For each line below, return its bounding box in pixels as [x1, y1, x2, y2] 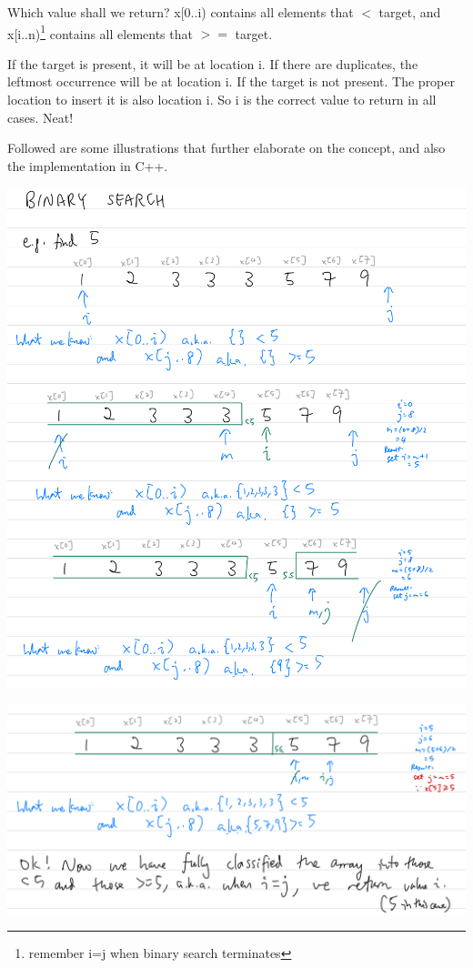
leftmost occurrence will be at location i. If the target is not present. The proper [7, 72, 456, 91]
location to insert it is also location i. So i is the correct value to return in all [7, 90, 437, 109]
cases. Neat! [7, 107, 74, 126]
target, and [378, 3, 441, 21]
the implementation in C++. [7, 156, 168, 175]
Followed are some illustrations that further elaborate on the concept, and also [7, 138, 446, 157]
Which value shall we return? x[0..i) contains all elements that [7, 3, 354, 21]
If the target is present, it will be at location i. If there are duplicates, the [7, 54, 418, 73]
